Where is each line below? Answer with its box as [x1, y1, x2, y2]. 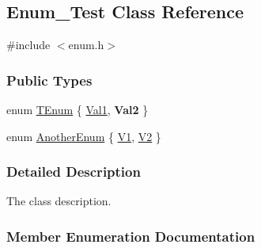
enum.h [68, 36, 104, 53]
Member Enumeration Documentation [6, 226, 255, 246]
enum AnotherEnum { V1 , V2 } [6, 128, 161, 144]
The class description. [6, 193, 112, 209]
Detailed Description [6, 162, 141, 181]
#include [6, 36, 51, 53]
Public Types [6, 70, 93, 90]
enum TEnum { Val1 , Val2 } [6, 101, 149, 118]
